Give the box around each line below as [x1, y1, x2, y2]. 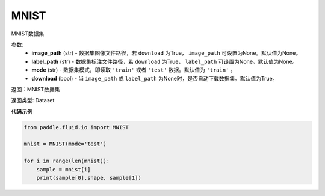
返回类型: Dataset [11, 97, 55, 104]
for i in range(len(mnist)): [23, 158, 110, 165]
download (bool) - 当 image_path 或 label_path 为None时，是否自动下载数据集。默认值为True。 [31, 75, 278, 82]
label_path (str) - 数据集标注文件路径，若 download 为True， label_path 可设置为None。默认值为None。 [31, 58, 298, 65]
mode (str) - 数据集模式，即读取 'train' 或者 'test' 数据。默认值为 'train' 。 [31, 66, 236, 73]
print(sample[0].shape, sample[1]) [36, 174, 141, 181]
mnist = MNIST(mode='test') [23, 141, 107, 147]
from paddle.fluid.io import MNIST [23, 124, 129, 130]
